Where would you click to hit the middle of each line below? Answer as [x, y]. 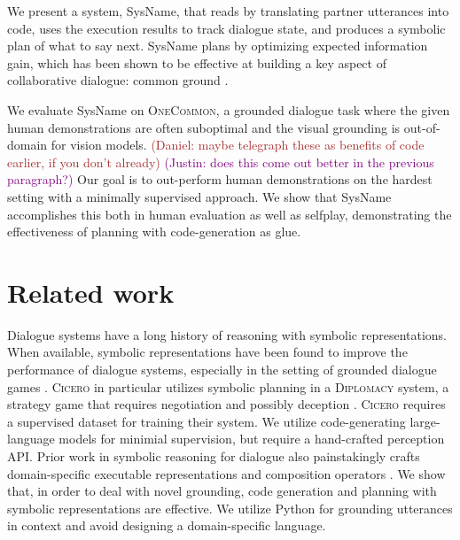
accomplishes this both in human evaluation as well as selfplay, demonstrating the [230, 214]
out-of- [422, 127]
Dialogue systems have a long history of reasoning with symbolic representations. [227, 334]
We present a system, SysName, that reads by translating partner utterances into [228, 11]
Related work [91, 292]
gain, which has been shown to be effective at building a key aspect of [197, 62]
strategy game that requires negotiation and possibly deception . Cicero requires [226, 404]
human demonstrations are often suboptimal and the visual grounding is [204, 127]
